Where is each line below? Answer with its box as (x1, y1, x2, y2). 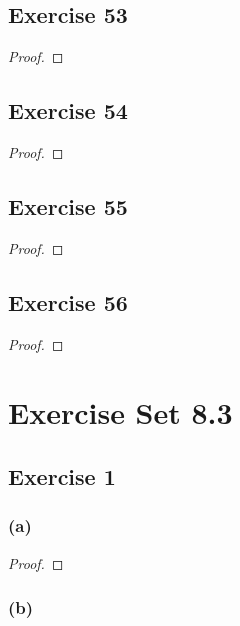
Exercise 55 (8, 190, 128, 221)
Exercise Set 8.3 (8, 392, 233, 433)
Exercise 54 (8, 95, 128, 126)
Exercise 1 (8, 460, 116, 491)
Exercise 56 (8, 286, 128, 317)
